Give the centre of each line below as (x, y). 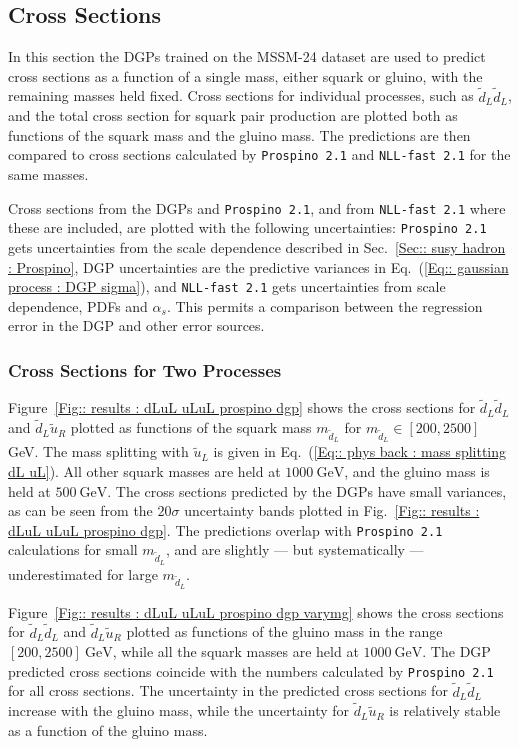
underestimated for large (83, 573)
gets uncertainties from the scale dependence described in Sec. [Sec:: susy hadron (257, 246)
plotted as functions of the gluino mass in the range (284, 631)
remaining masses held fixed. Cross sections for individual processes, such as (241, 95)
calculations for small (73, 549)
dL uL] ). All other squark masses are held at (144, 470)
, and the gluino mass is (417, 470)
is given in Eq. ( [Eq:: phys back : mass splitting (360, 451)
